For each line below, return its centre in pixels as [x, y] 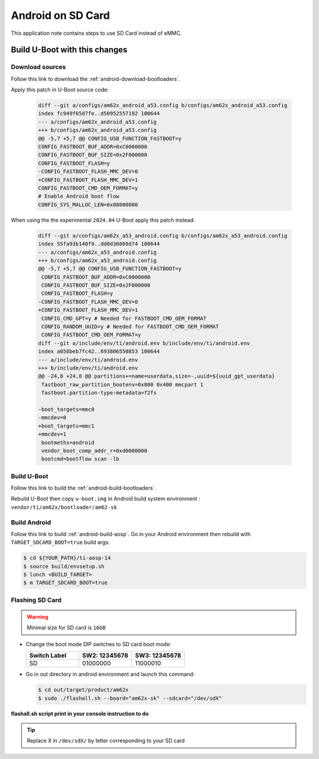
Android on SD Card [61, 15]
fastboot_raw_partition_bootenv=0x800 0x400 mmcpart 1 [123, 385]
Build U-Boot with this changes [69, 50]
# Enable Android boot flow [79, 196]
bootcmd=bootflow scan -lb [80, 459]
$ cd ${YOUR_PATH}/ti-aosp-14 [67, 558]
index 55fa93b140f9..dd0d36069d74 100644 [99, 244]
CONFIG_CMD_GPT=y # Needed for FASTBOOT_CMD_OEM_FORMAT [124, 318]
